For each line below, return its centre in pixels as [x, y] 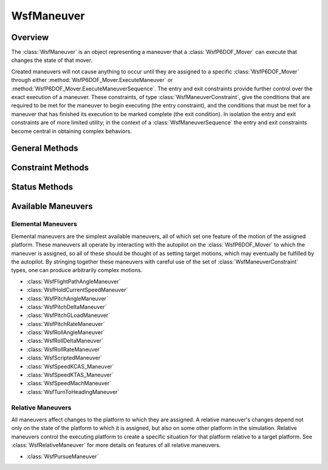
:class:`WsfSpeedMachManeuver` [69, 383]
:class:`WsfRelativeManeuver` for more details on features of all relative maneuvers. [116, 445]
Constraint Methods [50, 168]
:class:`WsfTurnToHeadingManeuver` [73, 392]
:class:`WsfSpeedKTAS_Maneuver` [70, 375]
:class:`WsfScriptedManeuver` [64, 358]
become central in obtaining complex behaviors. [71, 131]
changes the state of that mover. [52, 60]
